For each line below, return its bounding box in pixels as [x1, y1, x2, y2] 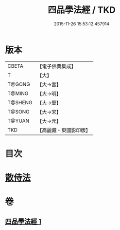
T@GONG [7, 81, 30, 88]
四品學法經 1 [5, 217, 42, 226]
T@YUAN [7, 117, 30, 124]
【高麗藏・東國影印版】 [37, 127, 91, 134]
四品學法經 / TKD [48, 4, 116, 16]
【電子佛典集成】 [37, 63, 76, 70]
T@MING [7, 90, 29, 96]
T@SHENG [7, 99, 33, 106]
